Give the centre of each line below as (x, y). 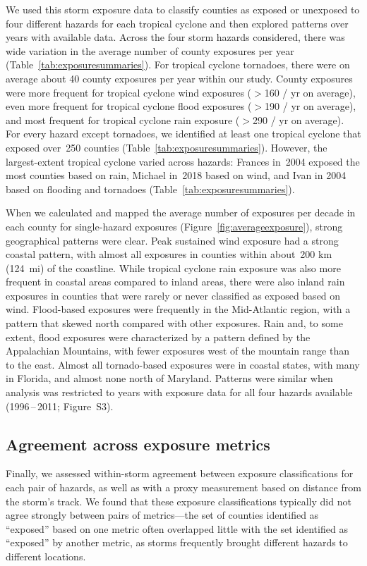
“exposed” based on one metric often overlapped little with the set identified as (177, 528)
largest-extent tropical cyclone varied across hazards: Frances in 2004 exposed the (183, 161)
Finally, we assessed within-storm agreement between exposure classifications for (180, 473)
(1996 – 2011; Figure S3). (60, 406)
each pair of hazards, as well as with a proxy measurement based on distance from (183, 487)
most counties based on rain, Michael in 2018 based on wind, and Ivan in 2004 (176, 175)
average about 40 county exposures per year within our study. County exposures (179, 78)
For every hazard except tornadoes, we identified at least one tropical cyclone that (183, 134)
